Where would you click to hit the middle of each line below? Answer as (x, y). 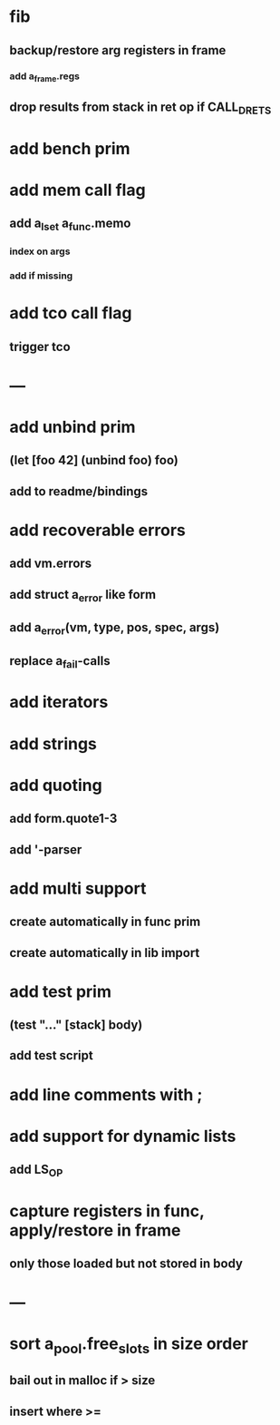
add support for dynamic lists (123, 1136)
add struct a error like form (83, 596)
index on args (40, 251)
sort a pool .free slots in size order (129, 1345)
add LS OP (36, 1171)
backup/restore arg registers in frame (118, 50)
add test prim (60, 991)
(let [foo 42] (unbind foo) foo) (94, 460)
